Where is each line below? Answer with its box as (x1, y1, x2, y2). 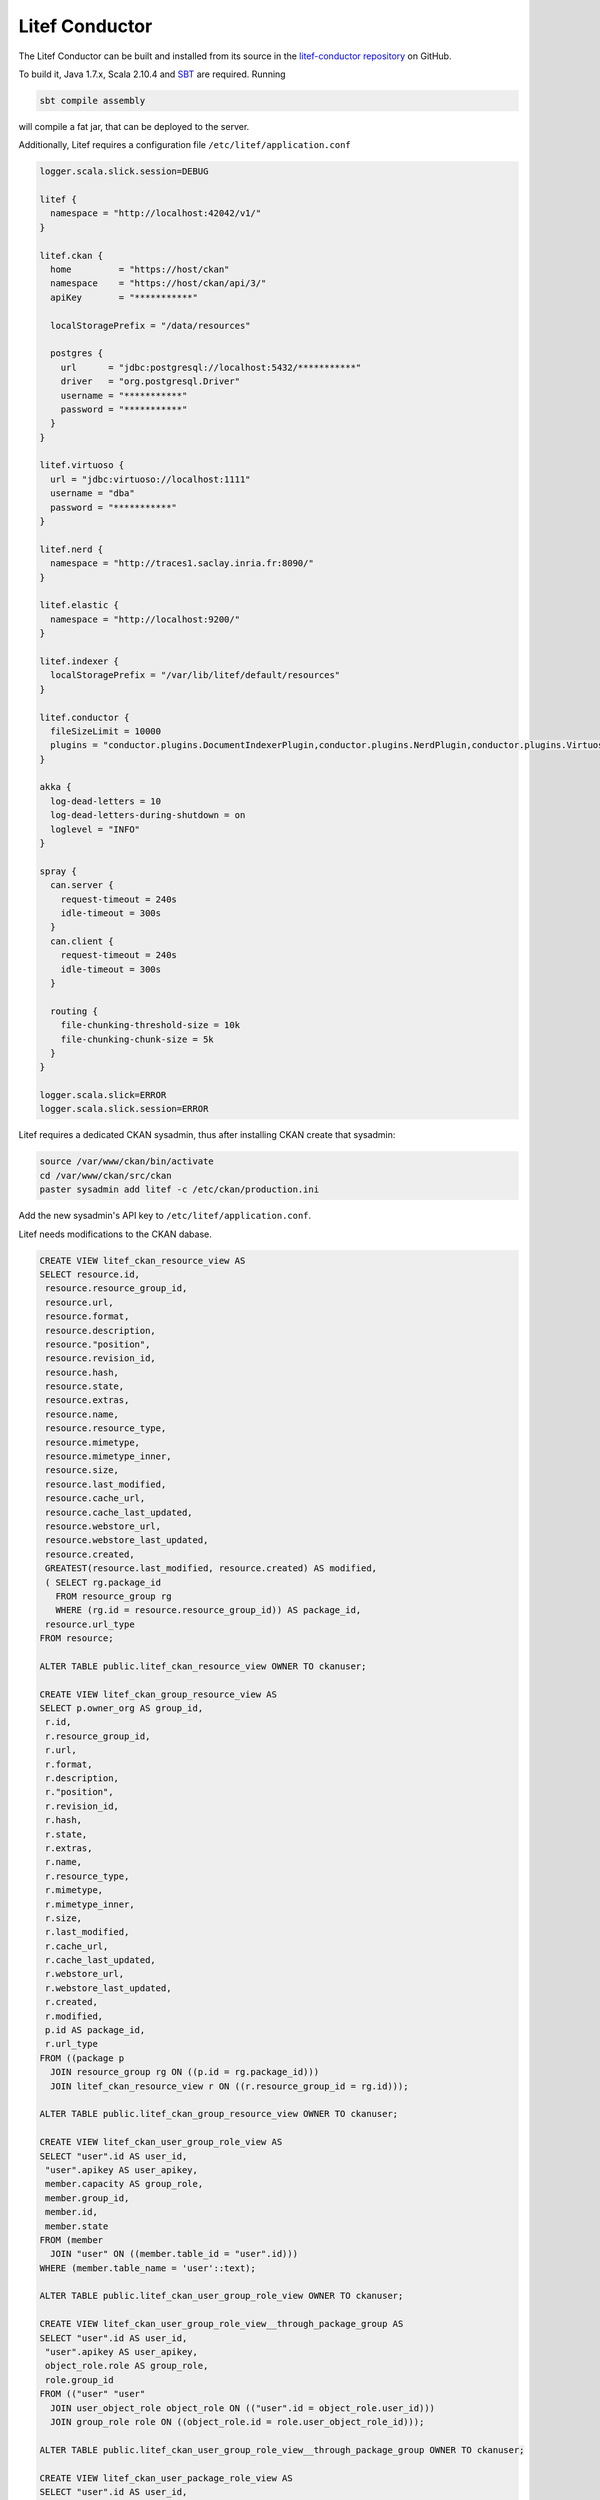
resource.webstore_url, (45, 1520, 162, 1532)
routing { (50, 1005, 99, 1017)
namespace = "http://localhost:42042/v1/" (50, 208, 262, 219)
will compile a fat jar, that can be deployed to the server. (18, 120, 250, 132)
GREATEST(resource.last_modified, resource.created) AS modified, (45, 1563, 378, 1574)
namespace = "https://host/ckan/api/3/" (50, 278, 267, 289)
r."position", (45, 1786, 114, 1798)
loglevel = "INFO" (50, 823, 140, 835)
